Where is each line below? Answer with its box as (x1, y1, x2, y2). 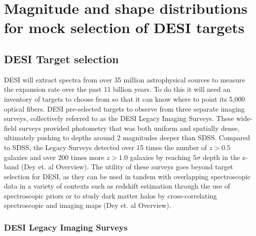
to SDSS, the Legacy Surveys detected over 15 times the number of (4, 142, 207, 152)
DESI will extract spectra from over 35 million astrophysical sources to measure (4, 74, 245, 84)
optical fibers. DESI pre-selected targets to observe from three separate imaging (4, 103, 245, 114)
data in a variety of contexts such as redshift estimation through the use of (4, 181, 230, 191)
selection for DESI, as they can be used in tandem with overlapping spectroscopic (4, 171, 251, 181)
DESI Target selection (4, 51, 119, 66)
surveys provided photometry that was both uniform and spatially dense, (19, 122, 240, 133)
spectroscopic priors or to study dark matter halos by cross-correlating (4, 190, 217, 200)
